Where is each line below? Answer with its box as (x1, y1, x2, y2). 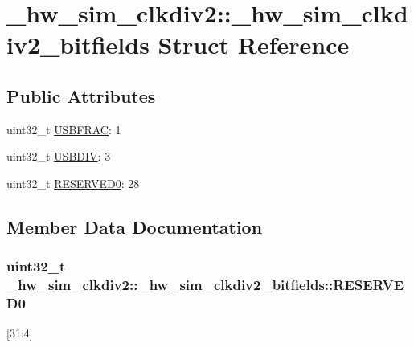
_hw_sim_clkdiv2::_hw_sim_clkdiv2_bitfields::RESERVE (6, 275, 404, 295)
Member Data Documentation (6, 214, 263, 239)
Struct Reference (158, 28, 350, 61)
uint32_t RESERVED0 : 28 (6, 174, 140, 191)
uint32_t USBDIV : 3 (6, 148, 111, 165)
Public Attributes (6, 83, 156, 108)
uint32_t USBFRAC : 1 (6, 120, 121, 137)
